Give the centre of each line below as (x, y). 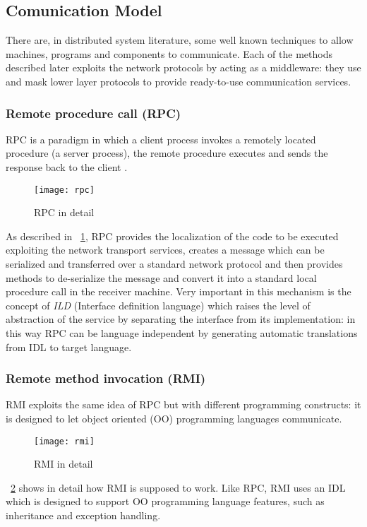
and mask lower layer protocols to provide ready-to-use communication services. (179, 81)
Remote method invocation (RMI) (106, 378)
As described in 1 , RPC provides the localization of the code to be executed (172, 236)
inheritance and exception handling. (83, 515)
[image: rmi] (64, 441)
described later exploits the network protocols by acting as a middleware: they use (183, 67)
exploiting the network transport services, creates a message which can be (165, 250)
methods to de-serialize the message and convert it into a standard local (161, 277)
